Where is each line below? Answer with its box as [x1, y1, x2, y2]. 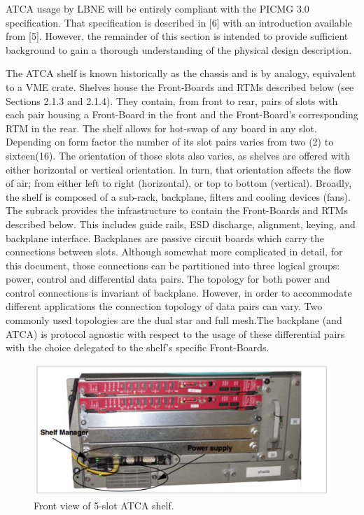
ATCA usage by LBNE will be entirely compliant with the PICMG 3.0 [6, 1, 309, 15]
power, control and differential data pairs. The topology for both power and [6, 271, 330, 286]
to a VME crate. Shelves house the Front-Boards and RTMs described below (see [6, 79, 354, 94]
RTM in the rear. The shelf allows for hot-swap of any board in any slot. [6, 120, 317, 135]
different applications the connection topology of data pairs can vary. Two [6, 299, 323, 313]
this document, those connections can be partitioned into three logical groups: [6, 257, 340, 272]
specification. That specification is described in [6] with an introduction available [6, 15, 352, 29]
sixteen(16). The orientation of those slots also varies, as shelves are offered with [6, 148, 350, 162]
